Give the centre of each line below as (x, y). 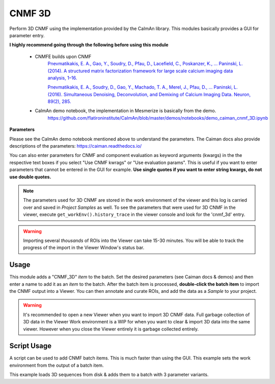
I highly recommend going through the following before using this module (89, 45)
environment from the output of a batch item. (57, 365)
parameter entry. (27, 35)
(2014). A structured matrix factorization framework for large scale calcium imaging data (140, 71)
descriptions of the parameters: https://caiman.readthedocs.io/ (76, 146)
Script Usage (31, 346)
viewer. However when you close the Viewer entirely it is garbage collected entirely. (111, 329)
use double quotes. (30, 177)
